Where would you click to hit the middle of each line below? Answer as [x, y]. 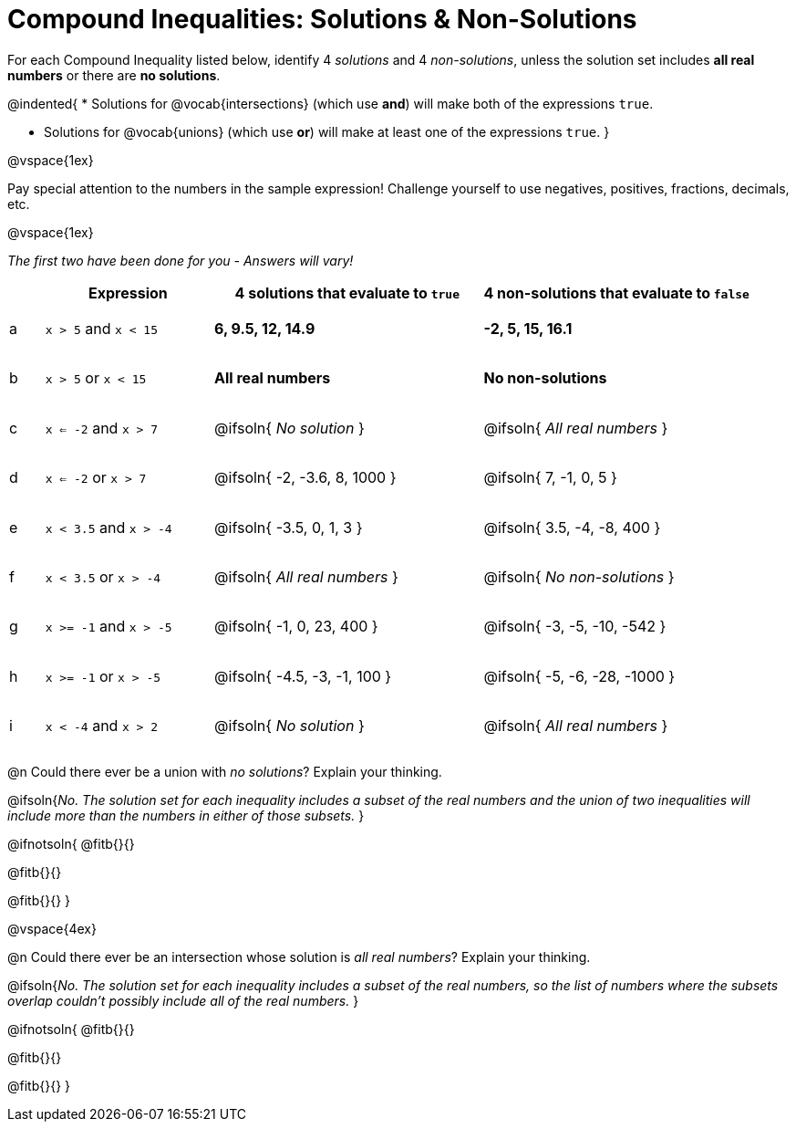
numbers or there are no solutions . [114, 75]
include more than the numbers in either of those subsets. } [186, 816]
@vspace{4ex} [52, 929]
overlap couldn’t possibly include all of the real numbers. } [183, 1001]
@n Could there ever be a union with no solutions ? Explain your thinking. [225, 772]
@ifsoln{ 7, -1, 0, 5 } [550, 478]
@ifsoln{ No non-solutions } [579, 576]
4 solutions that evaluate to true [347, 293]
